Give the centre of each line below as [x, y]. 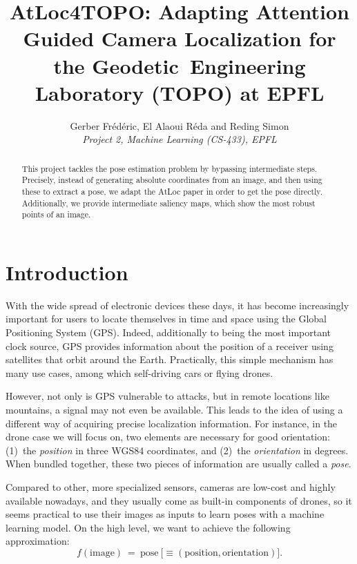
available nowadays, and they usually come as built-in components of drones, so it [179, 500]
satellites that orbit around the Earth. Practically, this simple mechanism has [170, 359]
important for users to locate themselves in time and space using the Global [166, 319]
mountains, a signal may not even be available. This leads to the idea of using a [174, 410]
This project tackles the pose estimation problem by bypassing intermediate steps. [170, 168]
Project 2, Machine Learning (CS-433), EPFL [180, 139]
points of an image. [56, 214]
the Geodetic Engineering [180, 65]
